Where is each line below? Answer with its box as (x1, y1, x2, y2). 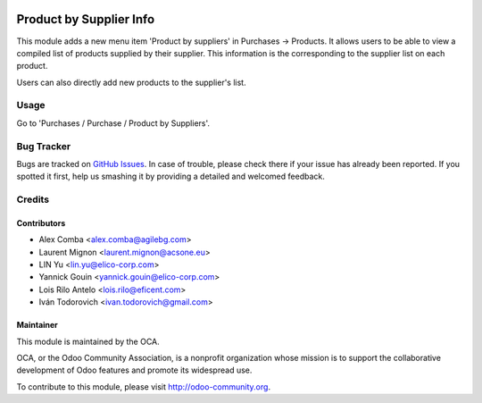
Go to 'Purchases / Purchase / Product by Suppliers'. (16, 117, 210, 129)
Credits (16, 193, 49, 206)
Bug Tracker (16, 139, 71, 152)
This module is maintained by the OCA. (16, 336, 160, 347)
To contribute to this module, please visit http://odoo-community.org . (16, 381, 271, 392)
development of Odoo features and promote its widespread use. (16, 365, 253, 375)
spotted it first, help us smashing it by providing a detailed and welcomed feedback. (16, 171, 325, 182)
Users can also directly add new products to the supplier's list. (16, 77, 246, 88)
